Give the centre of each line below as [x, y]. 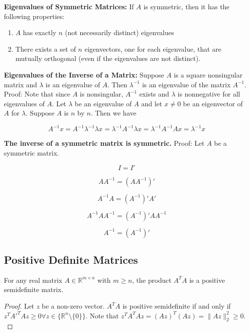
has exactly [39, 32]
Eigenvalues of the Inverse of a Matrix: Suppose [84, 74]
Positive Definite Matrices [71, 260]
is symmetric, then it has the [186, 6]
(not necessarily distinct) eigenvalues [120, 32]
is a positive [207, 280]
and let [152, 103]
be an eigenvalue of [103, 103]
